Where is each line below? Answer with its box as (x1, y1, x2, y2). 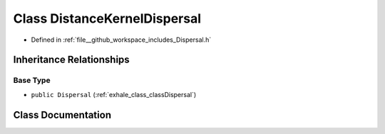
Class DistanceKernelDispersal (13, 11, 202, 26)
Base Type (13, 75, 51, 85)
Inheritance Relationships (13, 54, 130, 66)
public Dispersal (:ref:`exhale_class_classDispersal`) (31, 90, 197, 99)
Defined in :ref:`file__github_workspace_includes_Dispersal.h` (31, 35, 212, 44)
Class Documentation (13, 108, 112, 121)
